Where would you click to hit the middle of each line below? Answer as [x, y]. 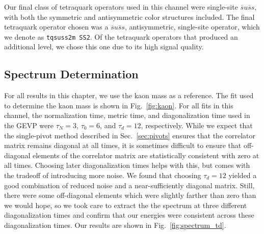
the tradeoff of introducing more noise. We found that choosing [103, 175]
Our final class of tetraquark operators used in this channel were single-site [121, 7]
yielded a [243, 175]
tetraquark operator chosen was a [56, 27]
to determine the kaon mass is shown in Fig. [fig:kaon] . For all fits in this [119, 105]
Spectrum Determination [71, 74]
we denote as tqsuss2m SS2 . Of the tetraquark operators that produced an [121, 36]
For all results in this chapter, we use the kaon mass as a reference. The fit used [129, 95]
